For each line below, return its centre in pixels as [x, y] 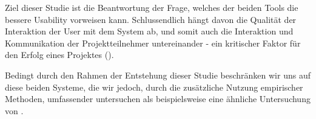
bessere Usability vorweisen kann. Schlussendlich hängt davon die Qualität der [151, 19]
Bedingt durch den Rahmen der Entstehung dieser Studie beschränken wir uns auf [158, 75]
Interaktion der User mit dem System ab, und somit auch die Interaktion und [149, 31]
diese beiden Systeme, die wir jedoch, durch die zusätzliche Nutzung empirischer [154, 87]
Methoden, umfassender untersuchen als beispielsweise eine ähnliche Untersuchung [158, 99]
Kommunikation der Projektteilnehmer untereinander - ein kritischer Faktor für [153, 43]
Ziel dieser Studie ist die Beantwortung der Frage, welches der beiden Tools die [152, 7]
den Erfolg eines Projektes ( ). [59, 55]
